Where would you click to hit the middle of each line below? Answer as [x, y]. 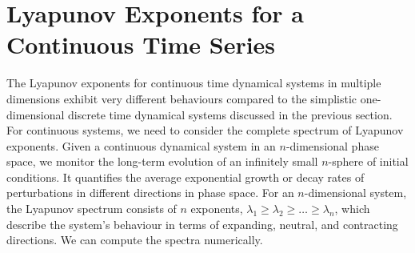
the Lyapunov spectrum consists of [92, 209]
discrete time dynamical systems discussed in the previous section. [230, 114]
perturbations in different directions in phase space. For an [150, 193]
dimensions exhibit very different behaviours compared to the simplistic [182, 98]
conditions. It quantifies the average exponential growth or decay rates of [186, 177]
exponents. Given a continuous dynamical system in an [141, 145]
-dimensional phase [332, 145]
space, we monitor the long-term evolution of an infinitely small [162, 161]
